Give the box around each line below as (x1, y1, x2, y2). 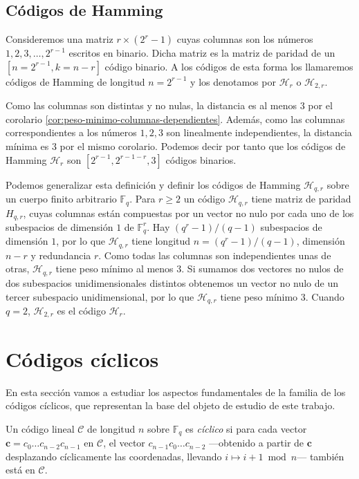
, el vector (103, 435, 145, 450)
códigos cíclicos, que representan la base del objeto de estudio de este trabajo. (6, 398, 335, 413)
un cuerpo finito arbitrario (6, 191, 117, 206)
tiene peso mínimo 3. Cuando (220, 289, 344, 303)
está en (6, 462, 35, 477)
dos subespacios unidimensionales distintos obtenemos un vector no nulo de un (6, 275, 339, 290)
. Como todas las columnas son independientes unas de (98, 247, 331, 262)
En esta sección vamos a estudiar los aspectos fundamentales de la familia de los (6, 384, 346, 399)
